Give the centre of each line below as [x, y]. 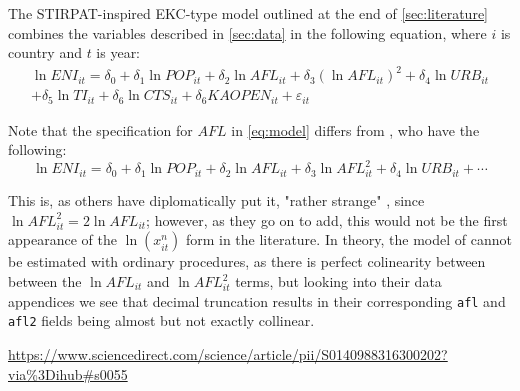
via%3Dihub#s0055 [68, 373]
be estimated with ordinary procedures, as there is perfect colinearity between [247, 261]
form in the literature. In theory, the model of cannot [348, 239]
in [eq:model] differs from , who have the [355, 129]
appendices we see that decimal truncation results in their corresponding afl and [257, 300]
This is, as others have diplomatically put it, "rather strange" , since [216, 200]
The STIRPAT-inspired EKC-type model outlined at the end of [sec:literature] [248, 13]
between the [45, 281]
